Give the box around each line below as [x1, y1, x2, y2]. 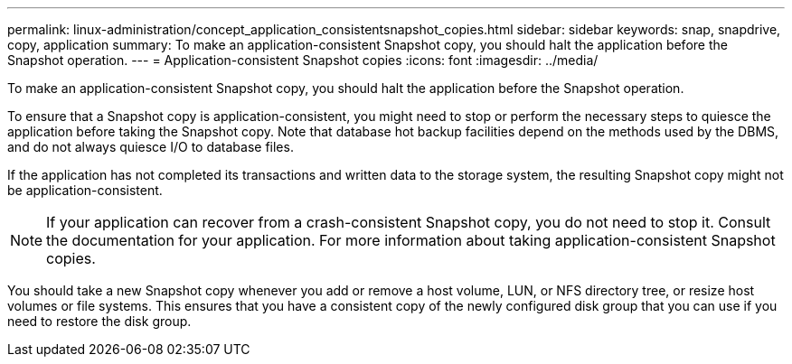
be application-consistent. [7, 182, 163, 198]
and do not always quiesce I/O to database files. [7, 139, 294, 154]
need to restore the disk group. [7, 313, 192, 329]
